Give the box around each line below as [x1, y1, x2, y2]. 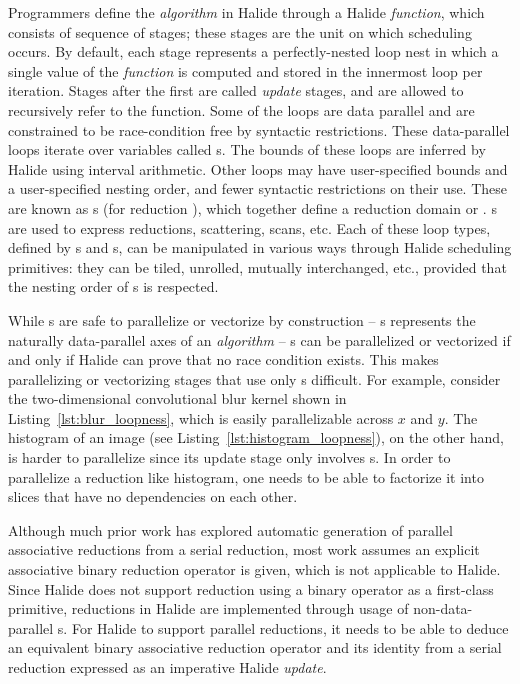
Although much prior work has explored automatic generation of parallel [8, 519, 453, 540]
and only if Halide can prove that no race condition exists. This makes [8, 349, 439, 370]
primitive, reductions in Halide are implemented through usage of [8, 598, 409, 619]
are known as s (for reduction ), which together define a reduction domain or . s [8, 197, 497, 218]
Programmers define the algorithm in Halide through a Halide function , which [8, 2, 485, 22]
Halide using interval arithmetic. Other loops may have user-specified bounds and [8, 158, 508, 179]
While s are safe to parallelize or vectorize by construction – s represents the [8, 309, 476, 330]
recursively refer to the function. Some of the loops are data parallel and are [8, 99, 475, 120]
